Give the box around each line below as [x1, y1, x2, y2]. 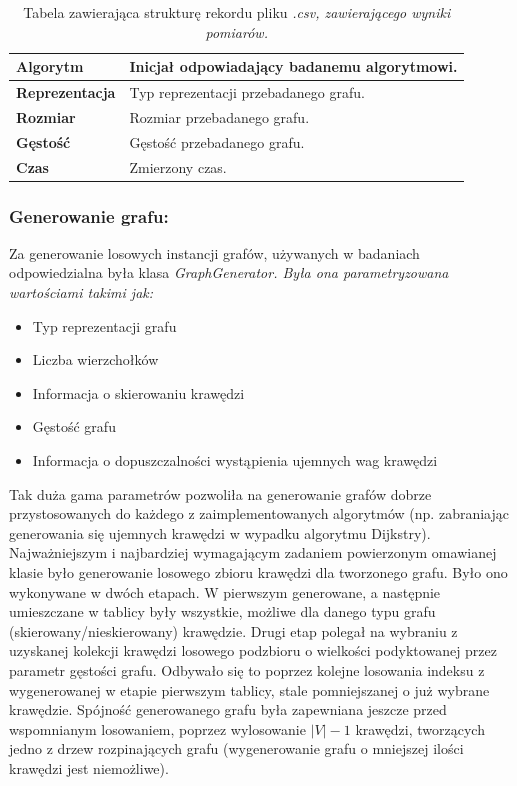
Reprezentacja [16, 82, 116, 103]
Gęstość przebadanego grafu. [129, 131, 305, 152]
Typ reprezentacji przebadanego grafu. [129, 82, 365, 103]
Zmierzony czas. [129, 156, 227, 177]
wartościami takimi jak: [9, 282, 154, 303]
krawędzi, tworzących [355, 718, 485, 739]
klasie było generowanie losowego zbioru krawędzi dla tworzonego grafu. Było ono [9, 562, 508, 582]
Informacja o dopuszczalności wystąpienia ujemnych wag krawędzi [32, 450, 438, 471]
